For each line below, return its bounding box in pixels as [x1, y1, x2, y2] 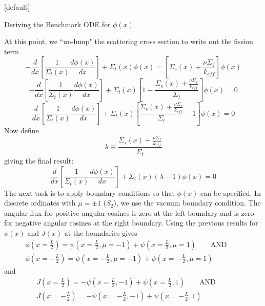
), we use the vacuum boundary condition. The [113, 197, 261, 208]
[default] [4, 2, 30, 12]
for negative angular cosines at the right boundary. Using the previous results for [4, 217, 258, 228]
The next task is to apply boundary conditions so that [4, 187, 175, 198]
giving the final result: [4, 155, 74, 166]
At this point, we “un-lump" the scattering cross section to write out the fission [4, 36, 253, 47]
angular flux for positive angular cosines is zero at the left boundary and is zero [4, 207, 254, 218]
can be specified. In [200, 187, 261, 198]
